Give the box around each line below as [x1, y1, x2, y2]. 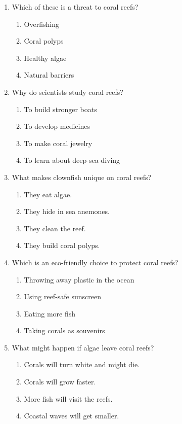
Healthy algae [24, 52, 67, 63]
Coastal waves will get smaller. [24, 410, 119, 421]
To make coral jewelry [24, 137, 93, 148]
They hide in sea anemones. [24, 206, 110, 217]
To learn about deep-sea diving [24, 155, 120, 165]
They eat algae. [24, 189, 72, 199]
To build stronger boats [24, 103, 97, 114]
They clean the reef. [24, 223, 86, 233]
